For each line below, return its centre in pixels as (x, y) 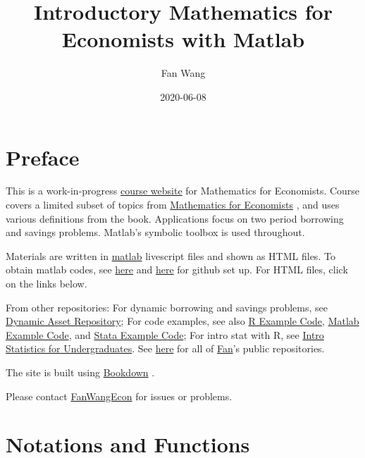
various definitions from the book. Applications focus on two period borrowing (175, 218)
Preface (43, 157)
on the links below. (47, 283)
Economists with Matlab (183, 39)
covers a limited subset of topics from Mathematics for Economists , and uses (173, 205)
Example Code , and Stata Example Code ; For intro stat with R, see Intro (165, 334)
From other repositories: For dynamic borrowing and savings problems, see (167, 307)
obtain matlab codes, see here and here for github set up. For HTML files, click (177, 270)
